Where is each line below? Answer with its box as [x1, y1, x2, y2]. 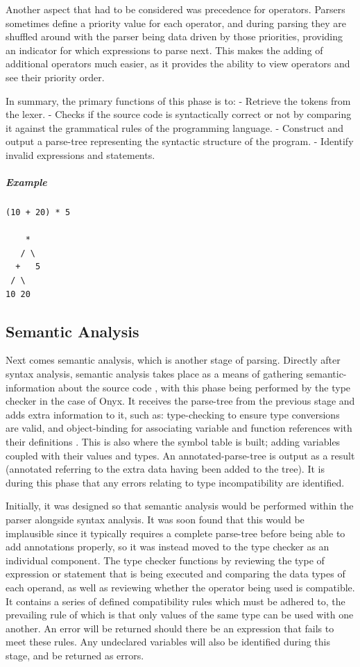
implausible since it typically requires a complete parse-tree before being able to [6, 525, 345, 540]
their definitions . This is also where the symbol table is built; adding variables [6, 434, 341, 449]
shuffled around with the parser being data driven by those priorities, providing [6, 29, 343, 44]
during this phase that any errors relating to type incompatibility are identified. [6, 475, 345, 489]
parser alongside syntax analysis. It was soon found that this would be [6, 512, 305, 526]
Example [6, 175, 47, 189]
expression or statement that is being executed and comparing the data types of [6, 566, 345, 581]
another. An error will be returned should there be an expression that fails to [6, 620, 334, 635]
